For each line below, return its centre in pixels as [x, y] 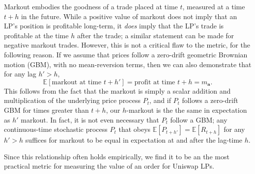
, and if [160, 100]
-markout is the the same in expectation [187, 110]
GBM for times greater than [46, 110]
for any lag [20, 74]
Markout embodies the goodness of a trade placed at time [91, 6]
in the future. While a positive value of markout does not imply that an [129, 16]
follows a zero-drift [210, 100]
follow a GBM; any [199, 119]
